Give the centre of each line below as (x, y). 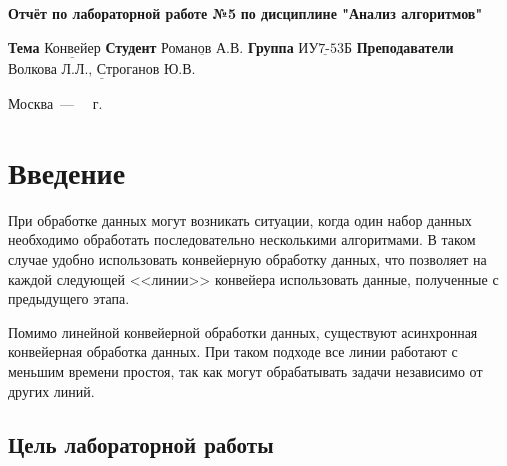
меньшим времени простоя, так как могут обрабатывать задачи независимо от (245, 370)
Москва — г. (55, 103)
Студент (131, 46)
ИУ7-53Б (325, 48)
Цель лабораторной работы (141, 444)
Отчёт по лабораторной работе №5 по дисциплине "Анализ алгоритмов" (245, 13)
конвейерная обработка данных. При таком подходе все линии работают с (233, 351)
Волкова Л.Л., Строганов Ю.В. (102, 69)
